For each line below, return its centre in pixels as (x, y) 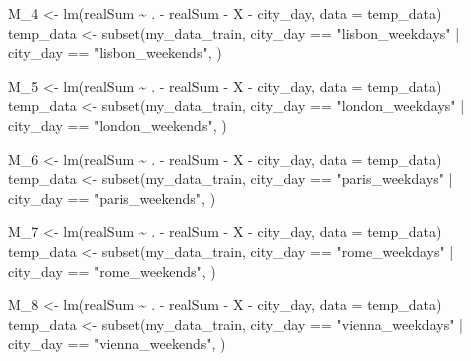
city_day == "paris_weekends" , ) (112, 197)
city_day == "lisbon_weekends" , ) (115, 52)
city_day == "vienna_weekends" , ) (117, 343)
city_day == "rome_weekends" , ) (112, 270)
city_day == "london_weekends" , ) (117, 124)
